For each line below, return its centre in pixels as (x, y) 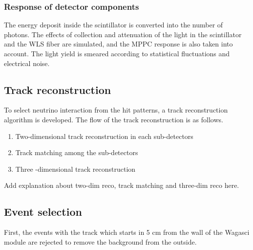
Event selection (43, 212)
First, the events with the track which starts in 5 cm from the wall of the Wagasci (127, 232)
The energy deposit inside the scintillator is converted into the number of (114, 25)
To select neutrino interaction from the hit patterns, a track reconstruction (116, 110)
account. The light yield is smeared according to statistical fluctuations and (117, 53)
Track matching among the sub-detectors (77, 152)
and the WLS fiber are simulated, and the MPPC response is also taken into (118, 44)
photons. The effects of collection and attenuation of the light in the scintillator (123, 34)
